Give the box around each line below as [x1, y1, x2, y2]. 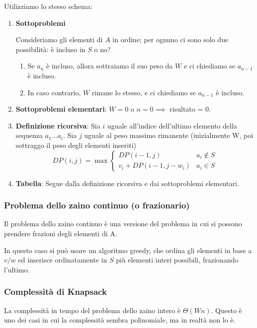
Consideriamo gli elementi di [15, 34, 103, 45]
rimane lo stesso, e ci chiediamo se [91, 87, 196, 97]
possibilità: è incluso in [15, 44, 86, 54]
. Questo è [211, 305, 242, 315]
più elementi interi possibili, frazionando [116, 255, 239, 265]
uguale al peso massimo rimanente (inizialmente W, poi [84, 130, 254, 140]
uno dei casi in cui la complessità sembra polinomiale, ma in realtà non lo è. [4, 315, 236, 325]
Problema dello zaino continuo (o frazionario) [4, 199, 190, 211]
